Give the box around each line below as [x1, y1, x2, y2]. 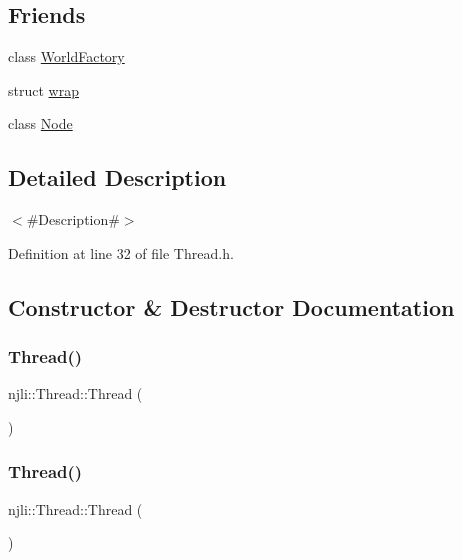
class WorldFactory [8, 46, 125, 67]
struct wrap [8, 79, 79, 100]
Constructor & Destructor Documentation [8, 291, 455, 322]
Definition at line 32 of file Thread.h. [8, 242, 234, 263]
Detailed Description [8, 162, 227, 193]
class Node [8, 113, 73, 134]
